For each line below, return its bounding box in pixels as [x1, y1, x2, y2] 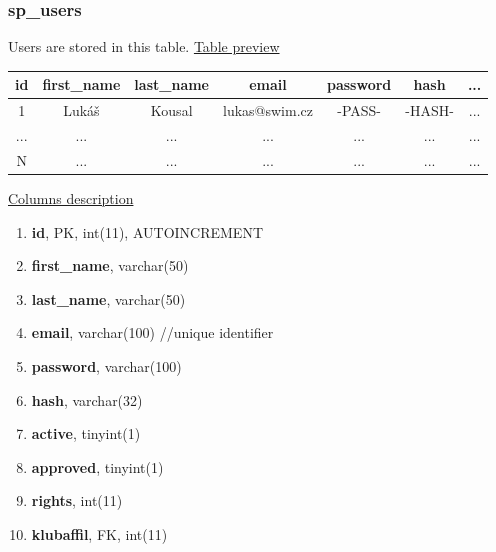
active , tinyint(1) [31, 423, 141, 444]
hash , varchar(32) [31, 389, 143, 410]
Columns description [8, 187, 134, 208]
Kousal [150, 100, 193, 121]
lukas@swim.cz [223, 100, 313, 121]
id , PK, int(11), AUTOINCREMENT [31, 221, 264, 242]
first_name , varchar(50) [31, 255, 189, 276]
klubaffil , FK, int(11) [31, 523, 168, 544]
